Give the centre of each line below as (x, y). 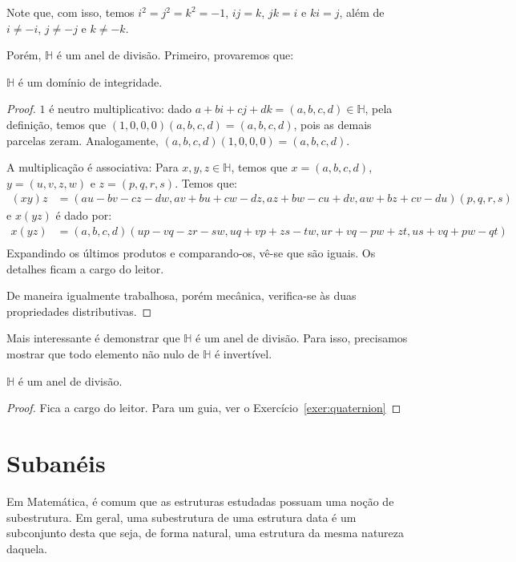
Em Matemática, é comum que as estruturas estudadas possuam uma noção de (200, 501)
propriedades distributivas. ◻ (79, 311)
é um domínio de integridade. (90, 81)
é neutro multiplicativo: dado (121, 109)
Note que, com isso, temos (71, 12)
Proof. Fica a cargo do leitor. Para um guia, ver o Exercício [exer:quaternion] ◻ (204, 408)
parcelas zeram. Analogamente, (83, 140)
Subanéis (56, 462)
